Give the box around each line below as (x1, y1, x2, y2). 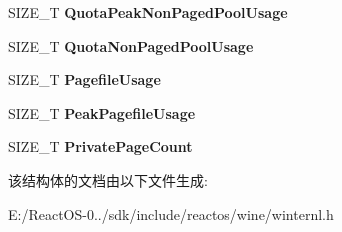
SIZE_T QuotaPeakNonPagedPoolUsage (8, 2, 288, 22)
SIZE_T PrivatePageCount (8, 136, 193, 157)
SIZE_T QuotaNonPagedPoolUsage (8, 35, 254, 56)
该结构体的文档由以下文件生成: (8, 169, 208, 190)
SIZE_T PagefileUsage (8, 69, 161, 90)
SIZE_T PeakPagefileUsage (8, 102, 196, 123)
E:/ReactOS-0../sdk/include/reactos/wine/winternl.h (8, 203, 334, 224)
